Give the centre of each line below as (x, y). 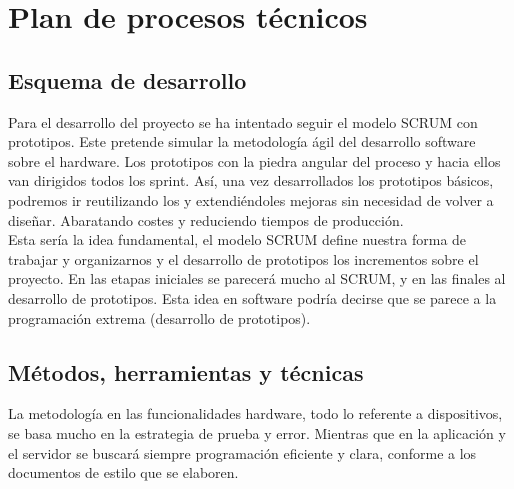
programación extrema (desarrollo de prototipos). (159, 317)
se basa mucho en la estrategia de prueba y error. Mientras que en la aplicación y (257, 432)
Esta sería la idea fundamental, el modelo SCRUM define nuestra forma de (237, 239)
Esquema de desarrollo (127, 79)
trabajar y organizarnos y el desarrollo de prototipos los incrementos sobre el (243, 258)
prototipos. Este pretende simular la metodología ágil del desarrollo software (242, 141)
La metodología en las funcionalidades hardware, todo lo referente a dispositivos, (255, 413)
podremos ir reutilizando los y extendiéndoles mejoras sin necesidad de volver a (251, 199)
